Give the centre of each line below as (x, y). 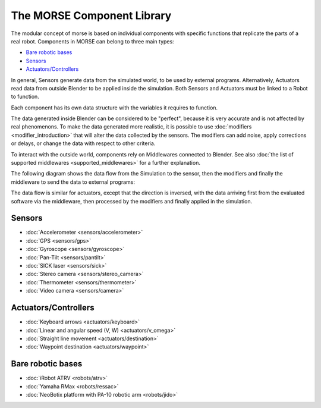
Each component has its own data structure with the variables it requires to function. (114, 108)
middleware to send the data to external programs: (73, 182)
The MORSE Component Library (91, 15)
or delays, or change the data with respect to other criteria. (83, 143)
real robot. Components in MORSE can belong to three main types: (93, 41)
